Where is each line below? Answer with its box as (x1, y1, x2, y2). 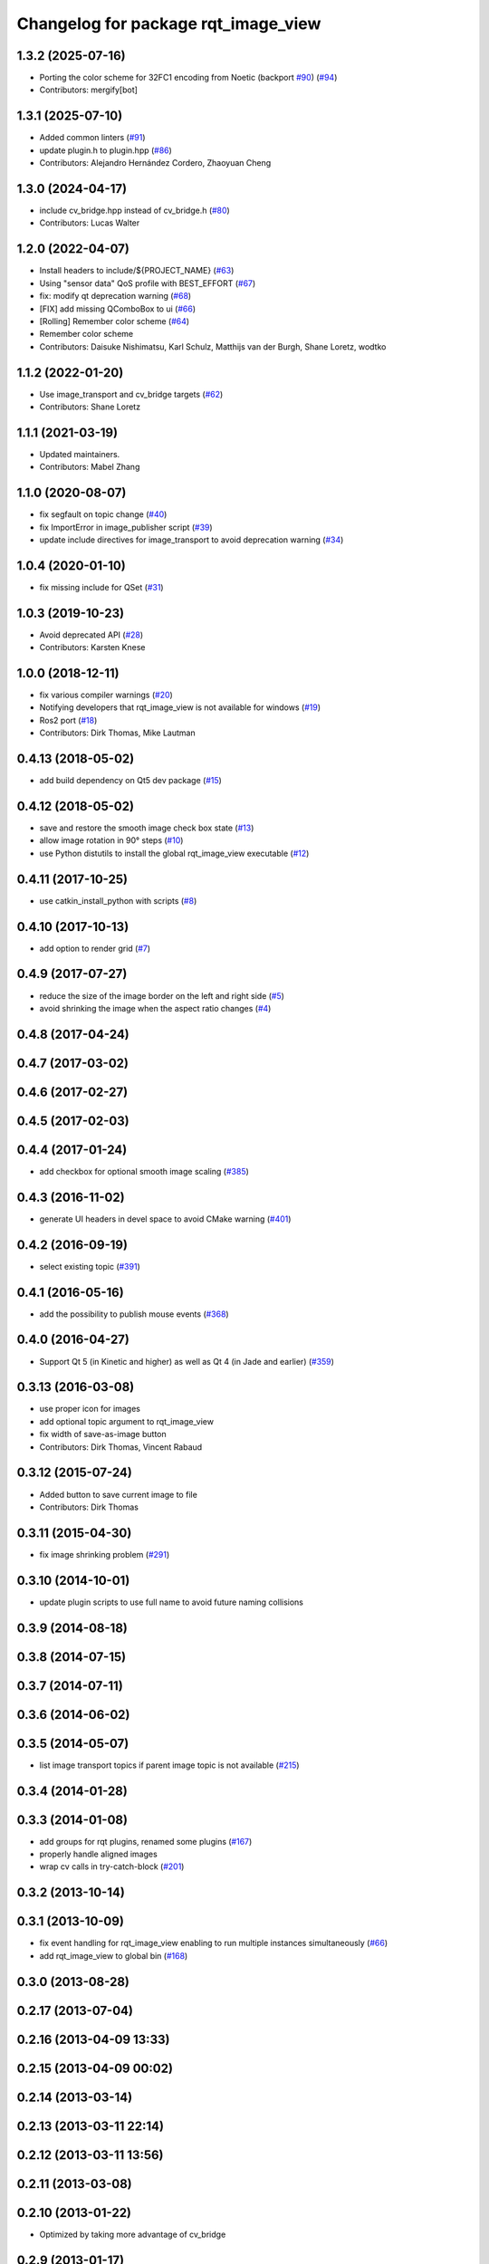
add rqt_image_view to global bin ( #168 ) (39, 1950, 188, 1961)
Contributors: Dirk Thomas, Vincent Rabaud (39, 1441, 203, 1453)
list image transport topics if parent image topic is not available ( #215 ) (39, 1760, 300, 1770)
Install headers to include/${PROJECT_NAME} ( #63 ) (39, 265, 235, 276)
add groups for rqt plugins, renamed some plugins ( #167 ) (39, 1836, 253, 1847)
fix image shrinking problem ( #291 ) (39, 1549, 170, 1559)
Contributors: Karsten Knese (39, 642, 146, 653)
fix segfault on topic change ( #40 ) (39, 509, 168, 520)
